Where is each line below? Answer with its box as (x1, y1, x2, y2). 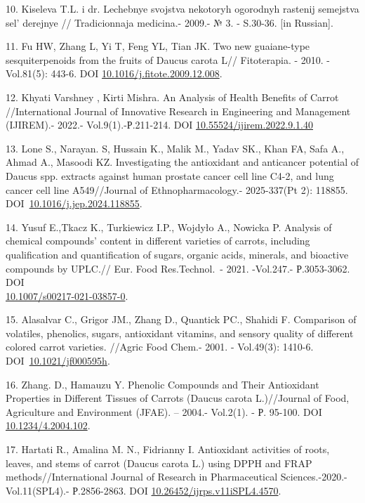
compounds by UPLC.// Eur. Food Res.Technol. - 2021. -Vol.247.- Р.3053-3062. (6, 261, 350, 275)
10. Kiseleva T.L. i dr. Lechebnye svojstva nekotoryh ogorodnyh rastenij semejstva (6, 1, 359, 15)
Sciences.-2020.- (280, 469, 347, 484)
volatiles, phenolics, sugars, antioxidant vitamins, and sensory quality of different (6, 325, 354, 340)
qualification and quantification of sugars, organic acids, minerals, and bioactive (6, 247, 349, 261)
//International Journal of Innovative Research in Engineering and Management (6, 103, 351, 118)
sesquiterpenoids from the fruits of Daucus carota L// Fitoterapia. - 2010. (6, 52, 324, 67)
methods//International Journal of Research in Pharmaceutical (6, 469, 278, 484)
